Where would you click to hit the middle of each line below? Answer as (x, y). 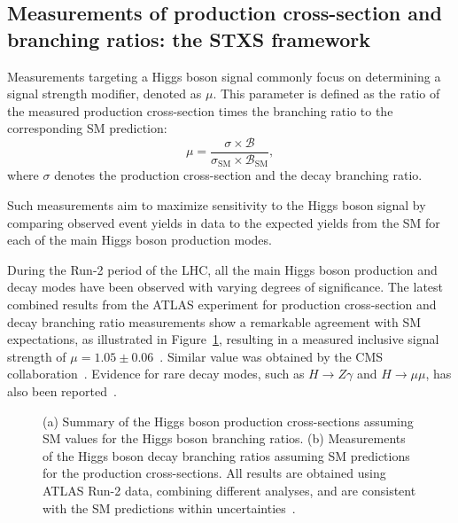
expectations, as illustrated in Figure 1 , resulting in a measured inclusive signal (223, 339)
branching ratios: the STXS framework (189, 39)
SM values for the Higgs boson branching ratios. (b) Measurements (224, 438)
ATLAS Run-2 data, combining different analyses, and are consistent (229, 490)
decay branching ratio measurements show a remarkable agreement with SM (214, 321)
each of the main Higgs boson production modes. (140, 240)
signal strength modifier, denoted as (105, 94)
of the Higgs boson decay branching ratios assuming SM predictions (226, 455)
